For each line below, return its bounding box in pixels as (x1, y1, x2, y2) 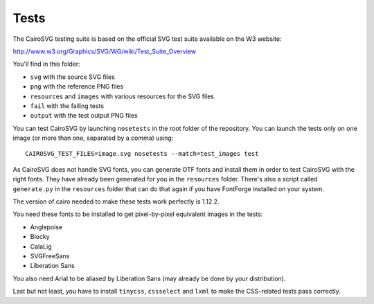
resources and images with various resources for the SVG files (30, 92, 215, 100)
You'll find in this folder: (12, 60, 81, 69)
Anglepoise (30, 222, 62, 231)
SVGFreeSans (30, 251, 70, 260)
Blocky (30, 233, 50, 241)
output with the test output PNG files (30, 111, 138, 120)
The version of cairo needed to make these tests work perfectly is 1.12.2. (12, 197, 220, 206)
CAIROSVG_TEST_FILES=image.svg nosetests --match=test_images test (25, 150, 259, 158)
